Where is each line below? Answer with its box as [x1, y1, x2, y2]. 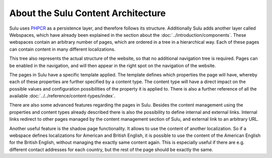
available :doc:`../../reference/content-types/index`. [9, 93, 116, 99]
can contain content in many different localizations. [9, 46, 116, 52]
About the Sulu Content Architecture [9, 8, 166, 19]
